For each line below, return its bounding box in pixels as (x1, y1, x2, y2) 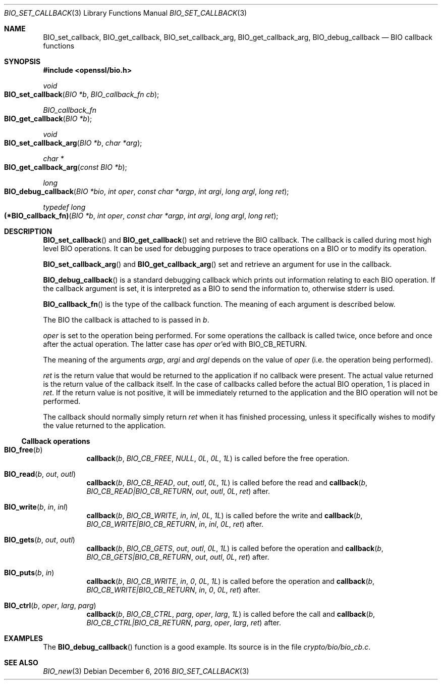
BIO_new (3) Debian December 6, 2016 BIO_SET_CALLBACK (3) (43, 667, 249, 675)
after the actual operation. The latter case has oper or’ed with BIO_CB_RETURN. (43, 340, 307, 348)
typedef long (43, 203, 86, 211)
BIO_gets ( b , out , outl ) (4, 535, 75, 544)
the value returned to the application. (43, 421, 166, 430)
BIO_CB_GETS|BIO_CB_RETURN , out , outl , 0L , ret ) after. (86, 553, 269, 561)
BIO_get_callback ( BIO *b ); (4, 114, 92, 123)
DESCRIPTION (4, 227, 52, 236)
